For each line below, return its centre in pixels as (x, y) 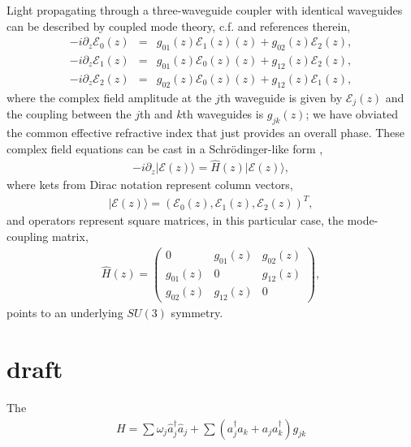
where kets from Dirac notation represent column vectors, (150, 185)
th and (156, 114)
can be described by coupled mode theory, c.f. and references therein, (179, 26)
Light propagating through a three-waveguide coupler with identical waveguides (205, 10)
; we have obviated (352, 114)
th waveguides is (223, 114)
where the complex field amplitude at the (109, 97)
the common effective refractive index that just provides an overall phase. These (206, 132)
